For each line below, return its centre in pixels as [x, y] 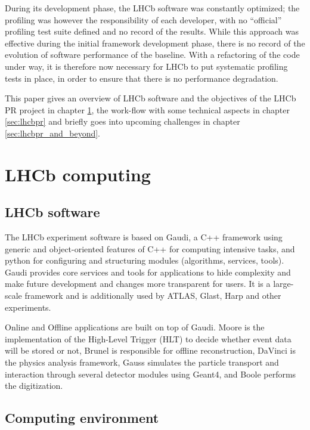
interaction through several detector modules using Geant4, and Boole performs [151, 374]
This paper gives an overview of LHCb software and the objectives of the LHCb [151, 98]
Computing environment [82, 418]
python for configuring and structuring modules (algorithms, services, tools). [145, 260]
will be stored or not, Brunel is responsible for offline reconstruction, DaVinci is [151, 350]
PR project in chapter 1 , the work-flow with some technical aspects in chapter [147, 109]
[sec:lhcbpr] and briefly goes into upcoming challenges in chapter [123, 121]
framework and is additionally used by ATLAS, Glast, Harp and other [153, 296]
